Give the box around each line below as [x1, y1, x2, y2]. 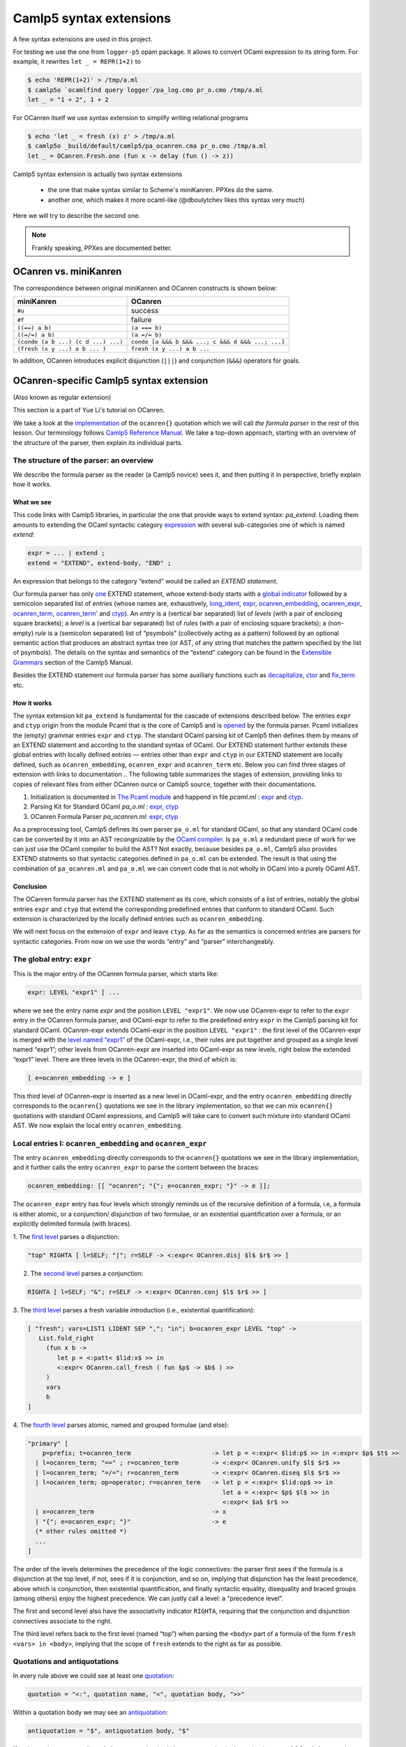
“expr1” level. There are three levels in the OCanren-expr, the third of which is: [13, 1055, 237, 1064]
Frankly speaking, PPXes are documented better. [31, 243, 172, 252]
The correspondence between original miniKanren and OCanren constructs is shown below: [13, 284, 278, 292]
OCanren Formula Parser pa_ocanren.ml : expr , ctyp [30, 812, 179, 820]
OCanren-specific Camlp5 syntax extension [13, 375, 209, 386]
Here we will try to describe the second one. [13, 212, 141, 219]
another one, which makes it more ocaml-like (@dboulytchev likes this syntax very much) [47, 196, 305, 204]
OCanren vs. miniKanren [13, 266, 122, 277]
